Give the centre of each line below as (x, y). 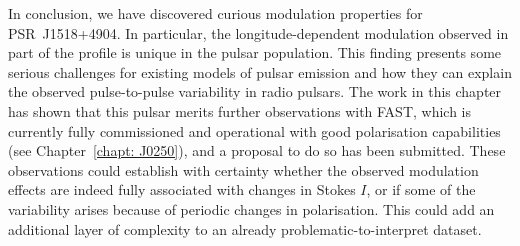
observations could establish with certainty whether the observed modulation (243, 169)
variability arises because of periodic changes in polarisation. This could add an (251, 208)
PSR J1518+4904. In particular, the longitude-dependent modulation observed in (258, 32)
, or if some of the (421, 189)
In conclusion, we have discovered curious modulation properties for (215, 13)
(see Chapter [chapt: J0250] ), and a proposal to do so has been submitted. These (257, 150)
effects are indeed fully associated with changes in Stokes (182, 189)
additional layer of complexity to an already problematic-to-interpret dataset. (245, 228)
